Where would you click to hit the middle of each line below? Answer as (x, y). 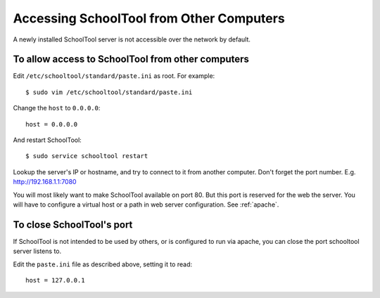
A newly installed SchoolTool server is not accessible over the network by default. (132, 39)
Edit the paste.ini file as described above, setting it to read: (103, 264)
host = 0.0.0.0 (52, 124)
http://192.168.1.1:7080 (45, 182)
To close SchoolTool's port (73, 225)
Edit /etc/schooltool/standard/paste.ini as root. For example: (114, 76)
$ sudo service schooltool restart (87, 156)
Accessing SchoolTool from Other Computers (149, 18)
